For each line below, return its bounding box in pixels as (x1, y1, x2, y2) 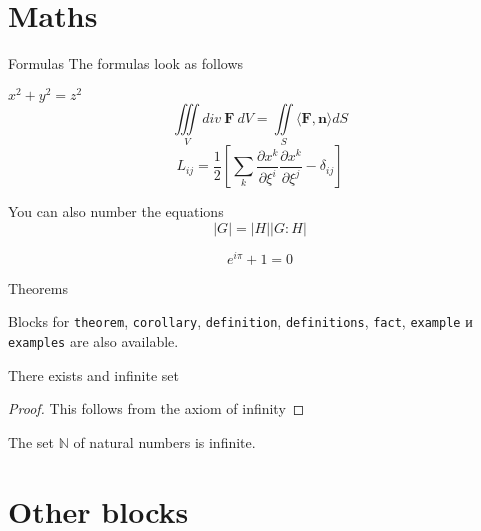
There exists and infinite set (8, 364, 179, 385)
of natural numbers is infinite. (73, 431, 256, 452)
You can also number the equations (8, 201, 224, 222)
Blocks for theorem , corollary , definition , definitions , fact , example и (8, 311, 473, 332)
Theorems (8, 277, 68, 298)
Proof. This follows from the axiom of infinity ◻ (8, 398, 305, 419)
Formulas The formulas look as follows (8, 53, 244, 74)
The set (8, 431, 54, 452)
